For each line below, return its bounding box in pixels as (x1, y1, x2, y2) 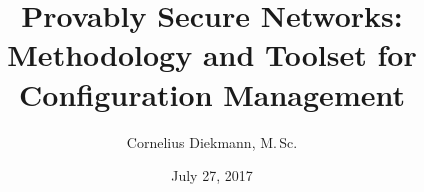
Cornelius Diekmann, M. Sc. (126, 131, 298, 152)
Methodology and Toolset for (7, 34, 417, 75)
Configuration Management (19, 73, 405, 114)
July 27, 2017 (171, 165, 253, 186)
